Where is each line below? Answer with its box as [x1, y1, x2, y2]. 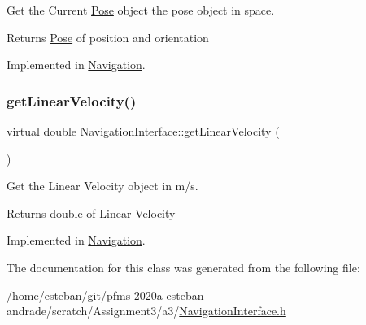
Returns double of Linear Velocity [7, 204, 176, 221]
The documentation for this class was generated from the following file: [7, 258, 360, 275]
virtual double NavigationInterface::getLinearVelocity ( [7, 123, 280, 139]
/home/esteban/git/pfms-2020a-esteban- [7, 286, 208, 303]
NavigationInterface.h [179, 302, 286, 319]
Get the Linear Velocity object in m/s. [7, 177, 198, 194]
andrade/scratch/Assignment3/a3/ [7, 302, 180, 319]
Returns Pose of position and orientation [7, 28, 209, 45]
